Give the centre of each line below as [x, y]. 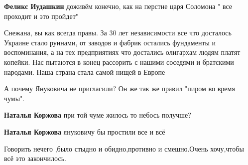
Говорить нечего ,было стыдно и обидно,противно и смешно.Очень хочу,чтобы [124, 148]
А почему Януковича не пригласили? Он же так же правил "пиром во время [120, 88]
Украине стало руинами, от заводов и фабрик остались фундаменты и [110, 42]
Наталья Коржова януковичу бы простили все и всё [85, 131]
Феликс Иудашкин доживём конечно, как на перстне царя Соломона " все [118, 6]
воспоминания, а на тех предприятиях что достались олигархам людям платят [122, 52]
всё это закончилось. [35, 158]
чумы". [14, 98]
